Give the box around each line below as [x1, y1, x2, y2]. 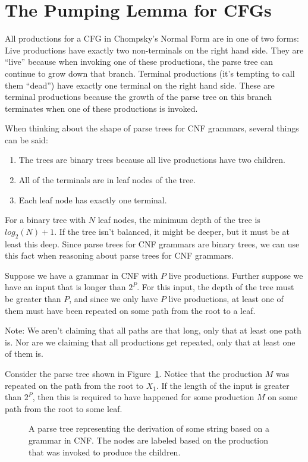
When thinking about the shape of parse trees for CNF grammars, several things [5, 122, 299, 134]
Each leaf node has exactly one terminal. [18, 193, 167, 206]
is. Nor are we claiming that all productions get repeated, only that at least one [5, 335, 296, 348]
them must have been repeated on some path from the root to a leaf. [5, 304, 256, 316]
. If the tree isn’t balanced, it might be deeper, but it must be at [54, 225, 290, 237]
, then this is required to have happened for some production [32, 391, 254, 403]
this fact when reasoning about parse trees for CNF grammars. [5, 249, 234, 262]
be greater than [5, 293, 61, 305]
